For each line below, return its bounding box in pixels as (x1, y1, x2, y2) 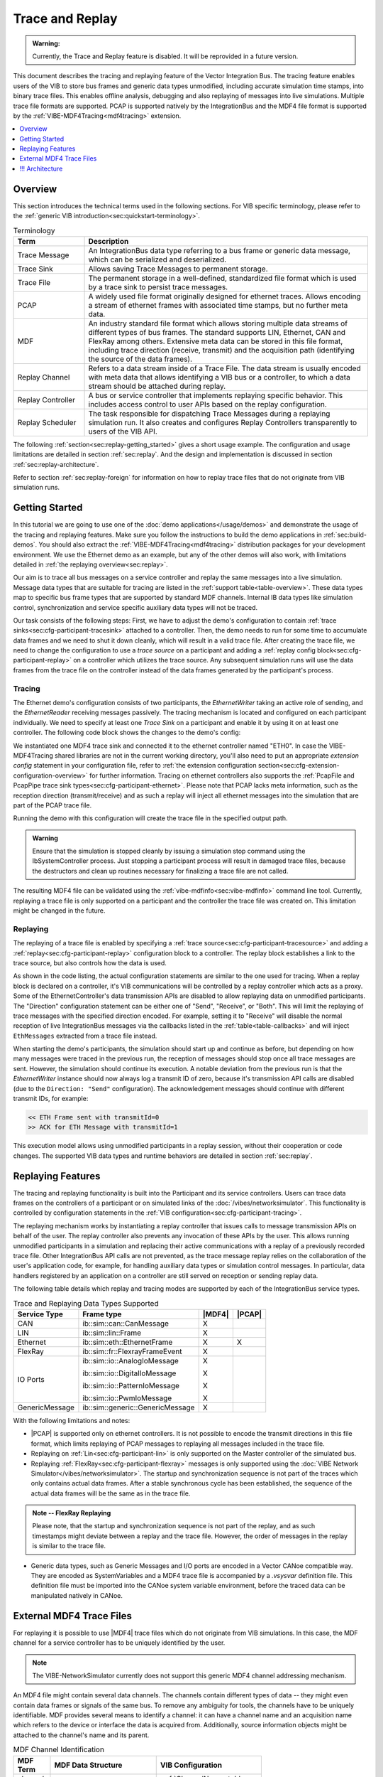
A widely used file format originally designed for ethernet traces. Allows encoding (88, 291, 361, 301)
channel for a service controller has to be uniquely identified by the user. (13, 1638, 226, 1647)
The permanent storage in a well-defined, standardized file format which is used (88, 273, 357, 283)
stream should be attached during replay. (88, 381, 226, 391)
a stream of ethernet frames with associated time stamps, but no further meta (88, 300, 348, 310)
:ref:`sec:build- (323, 530, 367, 539)
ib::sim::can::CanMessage (82, 1319, 170, 1328)
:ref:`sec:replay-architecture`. (13, 460, 99, 468)
